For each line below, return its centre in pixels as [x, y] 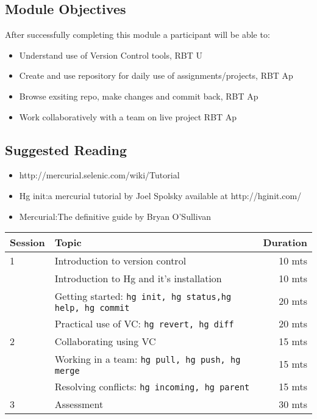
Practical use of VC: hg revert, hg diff [144, 324]
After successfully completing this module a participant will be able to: [137, 35]
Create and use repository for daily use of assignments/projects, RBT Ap [156, 75]
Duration [285, 242]
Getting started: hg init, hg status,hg [143, 296]
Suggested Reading [66, 149]
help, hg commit [92, 308]
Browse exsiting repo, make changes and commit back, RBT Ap [139, 96]
